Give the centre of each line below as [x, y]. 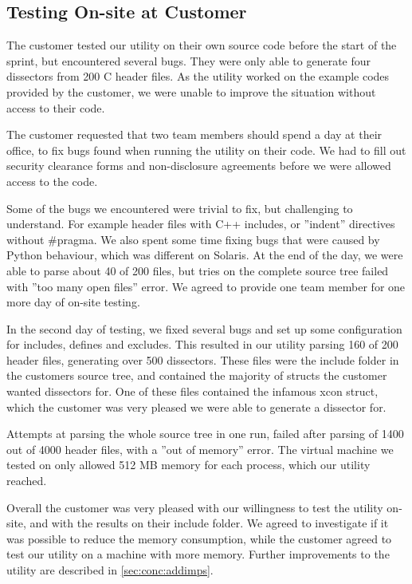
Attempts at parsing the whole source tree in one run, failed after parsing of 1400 [205, 434]
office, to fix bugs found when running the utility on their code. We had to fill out [206, 150]
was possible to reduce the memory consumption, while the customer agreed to [199, 538]
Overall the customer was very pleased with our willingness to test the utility [195, 507]
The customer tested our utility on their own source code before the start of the [202, 45]
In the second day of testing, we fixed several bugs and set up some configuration [204, 328]
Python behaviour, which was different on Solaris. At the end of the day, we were [205, 255]
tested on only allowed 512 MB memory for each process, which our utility [188, 465]
